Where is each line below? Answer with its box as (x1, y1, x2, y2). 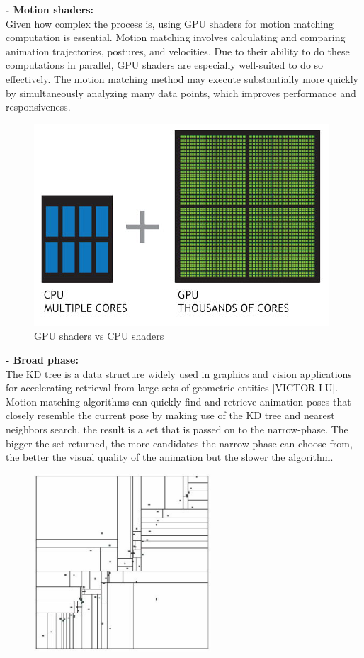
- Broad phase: (6, 352, 79, 367)
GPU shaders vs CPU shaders (34, 328, 164, 343)
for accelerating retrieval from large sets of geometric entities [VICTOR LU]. (6, 380, 339, 395)
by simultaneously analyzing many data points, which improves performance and (6, 85, 356, 100)
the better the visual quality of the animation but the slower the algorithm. (6, 450, 334, 464)
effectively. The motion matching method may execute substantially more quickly (6, 71, 358, 86)
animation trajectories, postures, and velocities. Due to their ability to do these (6, 43, 350, 58)
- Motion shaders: (6, 2, 94, 16)
